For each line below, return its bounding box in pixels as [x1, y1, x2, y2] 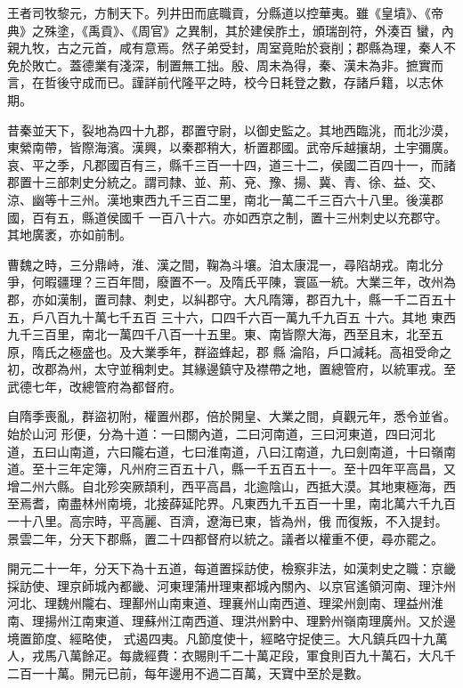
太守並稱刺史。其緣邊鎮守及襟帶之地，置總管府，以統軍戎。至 [93, 360, 456, 378]
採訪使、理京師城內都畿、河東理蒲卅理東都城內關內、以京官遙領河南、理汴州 [7, 576, 456, 595]
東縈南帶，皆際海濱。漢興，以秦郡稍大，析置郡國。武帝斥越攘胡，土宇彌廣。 [7, 138, 456, 157]
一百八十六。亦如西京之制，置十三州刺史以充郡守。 [148, 207, 448, 226]
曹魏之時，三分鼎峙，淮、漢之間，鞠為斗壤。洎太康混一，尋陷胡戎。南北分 [7, 255, 443, 273]
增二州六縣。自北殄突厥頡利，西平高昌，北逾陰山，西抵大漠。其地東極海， [7, 476, 443, 495]
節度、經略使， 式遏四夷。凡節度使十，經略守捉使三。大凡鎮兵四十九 [31, 628, 435, 647]
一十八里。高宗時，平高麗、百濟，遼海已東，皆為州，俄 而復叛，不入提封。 [7, 512, 448, 530]
